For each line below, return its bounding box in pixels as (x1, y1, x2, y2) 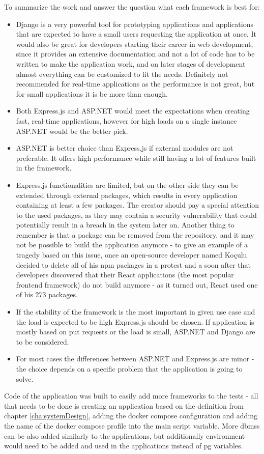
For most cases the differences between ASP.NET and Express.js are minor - (16, 353, 254, 364)
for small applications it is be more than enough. (16, 88, 168, 99)
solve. (16, 373, 34, 384)
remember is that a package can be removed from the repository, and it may (16, 229, 254, 240)
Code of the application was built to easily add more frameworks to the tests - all (4, 390, 258, 401)
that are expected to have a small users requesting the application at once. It (16, 29, 256, 39)
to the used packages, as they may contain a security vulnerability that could (16, 209, 257, 220)
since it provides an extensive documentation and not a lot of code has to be (16, 48, 255, 59)
